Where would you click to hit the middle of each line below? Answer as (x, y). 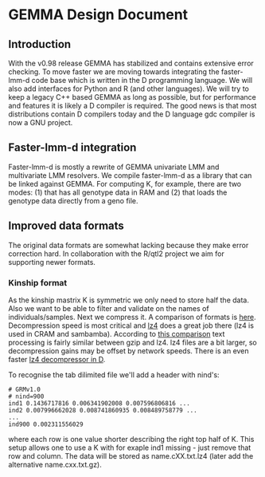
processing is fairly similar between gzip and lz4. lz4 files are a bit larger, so (132, 342)
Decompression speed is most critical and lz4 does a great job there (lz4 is (131, 325)
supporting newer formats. (52, 262)
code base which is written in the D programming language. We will (142, 80)
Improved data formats (66, 226)
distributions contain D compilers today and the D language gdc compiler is (132, 114)
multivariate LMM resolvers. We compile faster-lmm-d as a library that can (130, 175)
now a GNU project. (41, 122)
